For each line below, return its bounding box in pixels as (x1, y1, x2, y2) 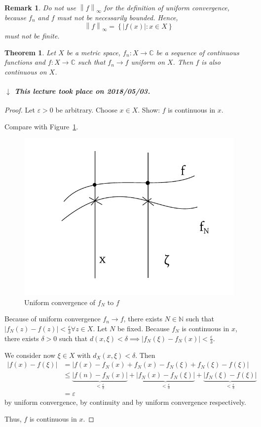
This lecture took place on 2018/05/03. (14, 85, 150, 96)
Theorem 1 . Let (4, 47, 56, 57)
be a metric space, (66, 47, 121, 57)
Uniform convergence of (24, 297, 95, 307)
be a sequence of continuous (156, 47, 239, 57)
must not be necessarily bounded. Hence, (57, 12, 178, 22)
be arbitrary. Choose (55, 105, 117, 115)
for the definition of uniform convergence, (104, 2, 230, 12)
